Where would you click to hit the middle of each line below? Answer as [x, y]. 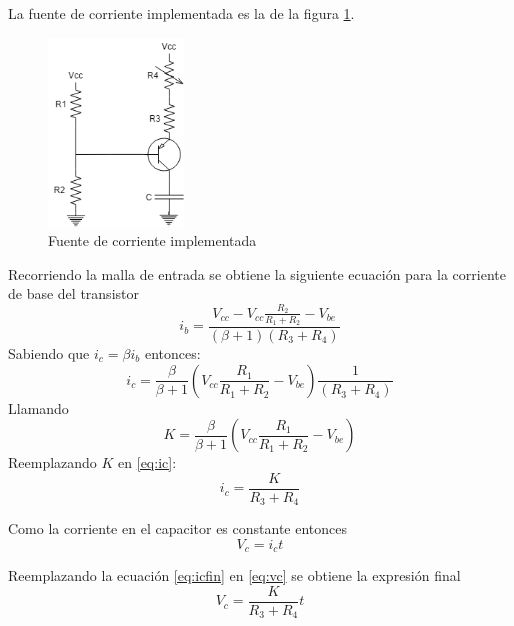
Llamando [38, 407]
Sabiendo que [49, 353]
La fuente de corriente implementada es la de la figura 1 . [181, 13]
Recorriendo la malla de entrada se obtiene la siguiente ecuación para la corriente [257, 273]
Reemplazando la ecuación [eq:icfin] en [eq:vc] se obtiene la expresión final [234, 575]
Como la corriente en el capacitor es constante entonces [177, 528]
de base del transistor [73, 293]
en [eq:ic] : [147, 462]
